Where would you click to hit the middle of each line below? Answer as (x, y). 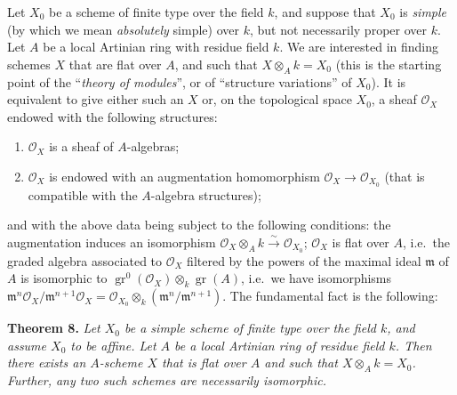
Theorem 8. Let (54, 328)
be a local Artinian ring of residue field (280, 345)
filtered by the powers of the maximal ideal (304, 260)
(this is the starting (389, 64)
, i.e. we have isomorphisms (317, 278)
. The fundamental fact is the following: (330, 296)
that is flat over (204, 363)
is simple (423, 12)
